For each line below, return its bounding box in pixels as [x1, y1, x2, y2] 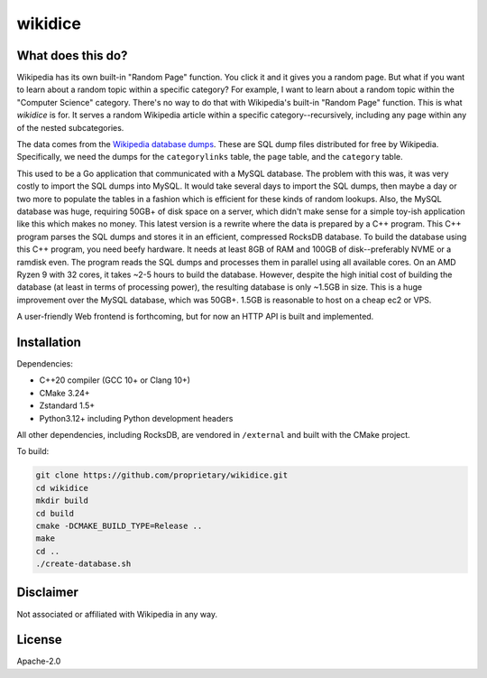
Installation [16, 334, 81, 349]
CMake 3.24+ [39, 387, 90, 398]
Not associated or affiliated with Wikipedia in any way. [16, 608, 218, 619]
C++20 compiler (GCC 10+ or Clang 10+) [39, 375, 191, 385]
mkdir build [35, 496, 89, 506]
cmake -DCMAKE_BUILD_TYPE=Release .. [35, 520, 203, 531]
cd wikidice [35, 483, 89, 493]
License [16, 632, 62, 647]
